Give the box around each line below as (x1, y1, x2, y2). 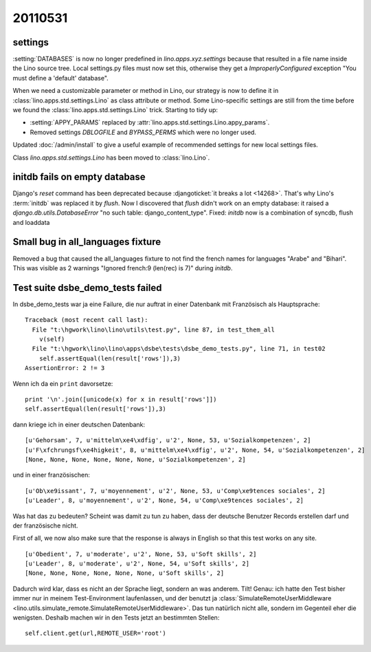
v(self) (38, 336, 65, 343)
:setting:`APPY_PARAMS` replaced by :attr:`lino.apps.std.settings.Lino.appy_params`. (30, 118, 270, 127)
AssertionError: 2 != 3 (25, 365, 105, 372)
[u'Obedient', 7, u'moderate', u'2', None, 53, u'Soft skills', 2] (25, 550, 257, 558)
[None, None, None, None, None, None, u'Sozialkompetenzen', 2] (25, 455, 247, 464)
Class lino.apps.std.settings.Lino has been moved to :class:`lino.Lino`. (12, 153, 210, 162)
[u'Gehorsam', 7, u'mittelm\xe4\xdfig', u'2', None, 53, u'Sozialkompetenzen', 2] (25, 437, 311, 444)
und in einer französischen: (12, 471, 91, 479)
